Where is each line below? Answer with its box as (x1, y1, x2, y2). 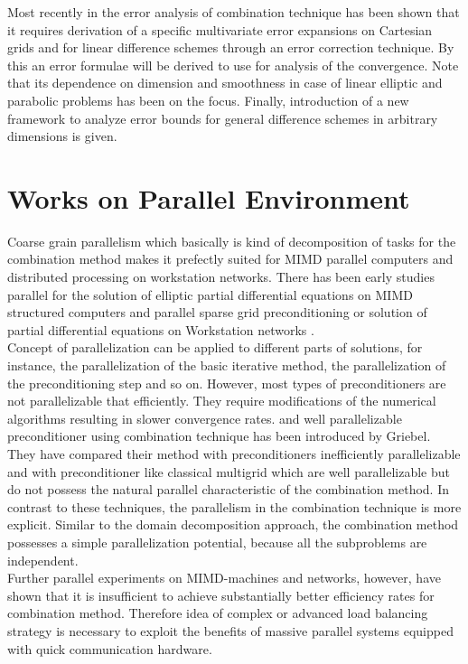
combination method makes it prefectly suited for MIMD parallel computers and (7, 249, 454, 268)
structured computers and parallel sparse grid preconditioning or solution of (7, 303, 427, 322)
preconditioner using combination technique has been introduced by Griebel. (7, 426, 431, 445)
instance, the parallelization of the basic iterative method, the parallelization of (7, 356, 446, 375)
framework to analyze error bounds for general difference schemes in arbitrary (7, 108, 438, 127)
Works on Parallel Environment (7, 179, 410, 216)
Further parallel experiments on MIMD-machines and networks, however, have (7, 568, 441, 587)
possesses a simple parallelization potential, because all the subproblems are (7, 532, 427, 551)
